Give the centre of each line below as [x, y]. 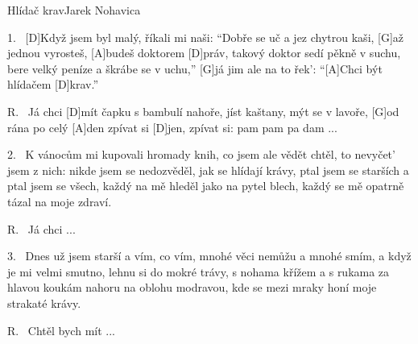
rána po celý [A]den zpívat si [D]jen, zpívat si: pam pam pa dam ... [172, 127]
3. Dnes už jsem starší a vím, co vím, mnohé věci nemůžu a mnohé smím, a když [209, 256]
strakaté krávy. [44, 303]
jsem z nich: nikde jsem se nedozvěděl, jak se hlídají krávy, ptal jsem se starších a [208, 170]
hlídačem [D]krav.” [53, 84]
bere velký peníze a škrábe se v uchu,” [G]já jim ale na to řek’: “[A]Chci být [195, 68]
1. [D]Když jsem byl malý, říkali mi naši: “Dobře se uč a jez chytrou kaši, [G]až [206, 37]
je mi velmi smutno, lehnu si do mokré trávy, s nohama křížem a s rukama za [199, 271]
